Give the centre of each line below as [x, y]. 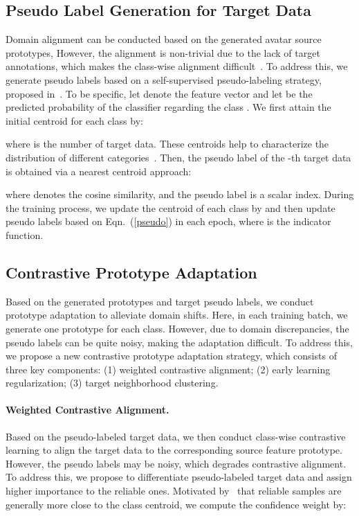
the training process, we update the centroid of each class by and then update [171, 207]
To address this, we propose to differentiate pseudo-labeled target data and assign [179, 477]
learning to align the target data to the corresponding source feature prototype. [174, 450]
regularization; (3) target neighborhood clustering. [112, 383]
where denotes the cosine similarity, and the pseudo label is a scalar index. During [180, 194]
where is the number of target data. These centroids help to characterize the [167, 144]
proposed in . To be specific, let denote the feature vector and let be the [159, 93]
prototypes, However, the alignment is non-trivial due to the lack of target [163, 52]
